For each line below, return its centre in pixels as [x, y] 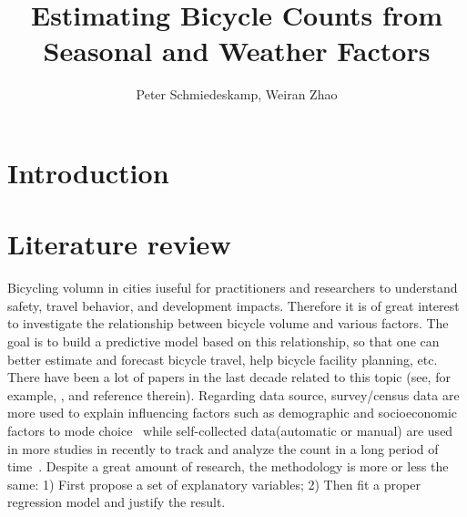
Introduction [88, 172]
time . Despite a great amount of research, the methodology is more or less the [228, 466]
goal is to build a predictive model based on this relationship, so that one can [223, 341]
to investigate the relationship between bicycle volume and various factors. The [228, 323]
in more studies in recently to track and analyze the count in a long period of [223, 448]
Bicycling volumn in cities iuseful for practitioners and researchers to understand [233, 288]
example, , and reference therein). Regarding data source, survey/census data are [233, 394]
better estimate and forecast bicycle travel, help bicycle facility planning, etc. [223, 359]
